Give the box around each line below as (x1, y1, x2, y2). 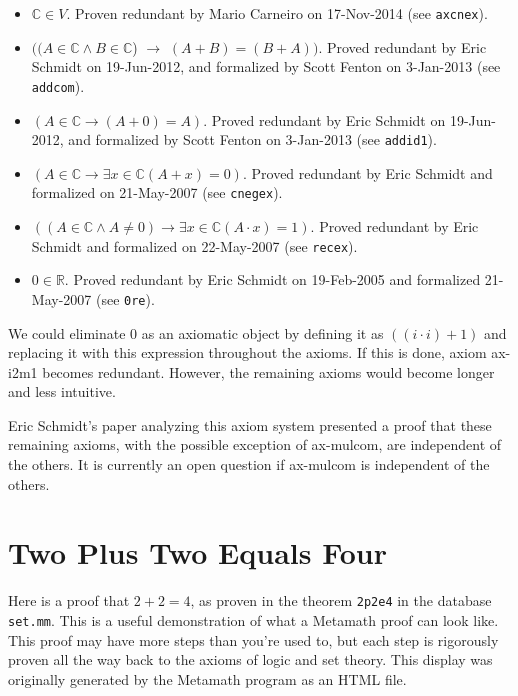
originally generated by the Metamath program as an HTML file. (8, 668, 407, 689)
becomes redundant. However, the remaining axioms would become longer (42, 361, 495, 382)
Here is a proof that (8, 590, 130, 611)
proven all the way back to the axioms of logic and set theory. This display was (8, 649, 493, 670)
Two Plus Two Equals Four (8, 532, 388, 573)
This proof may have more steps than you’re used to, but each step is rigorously (8, 629, 499, 650)
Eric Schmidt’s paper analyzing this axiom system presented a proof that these (8, 414, 492, 435)
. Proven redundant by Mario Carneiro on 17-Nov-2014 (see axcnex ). (66, 3, 488, 23)
